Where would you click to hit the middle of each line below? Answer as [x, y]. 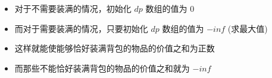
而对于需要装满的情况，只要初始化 [81, 28]
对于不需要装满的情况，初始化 [73, 8]
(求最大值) [248, 28]
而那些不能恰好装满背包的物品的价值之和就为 [102, 68]
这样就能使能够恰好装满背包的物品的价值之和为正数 [115, 48]
